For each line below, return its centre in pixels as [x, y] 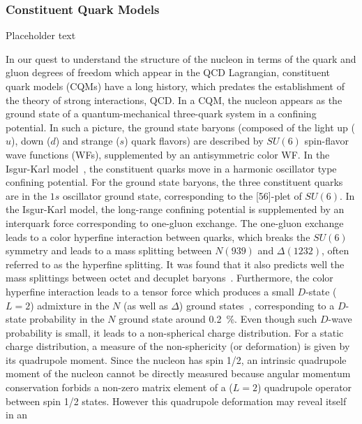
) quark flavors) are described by [194, 141]
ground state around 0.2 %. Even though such [218, 319]
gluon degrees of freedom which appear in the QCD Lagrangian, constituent [168, 72]
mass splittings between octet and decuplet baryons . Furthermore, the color [169, 278]
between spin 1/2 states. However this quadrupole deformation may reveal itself [176, 401]
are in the [27, 195]
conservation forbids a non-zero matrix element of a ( [119, 387]
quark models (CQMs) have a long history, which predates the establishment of [175, 86]
